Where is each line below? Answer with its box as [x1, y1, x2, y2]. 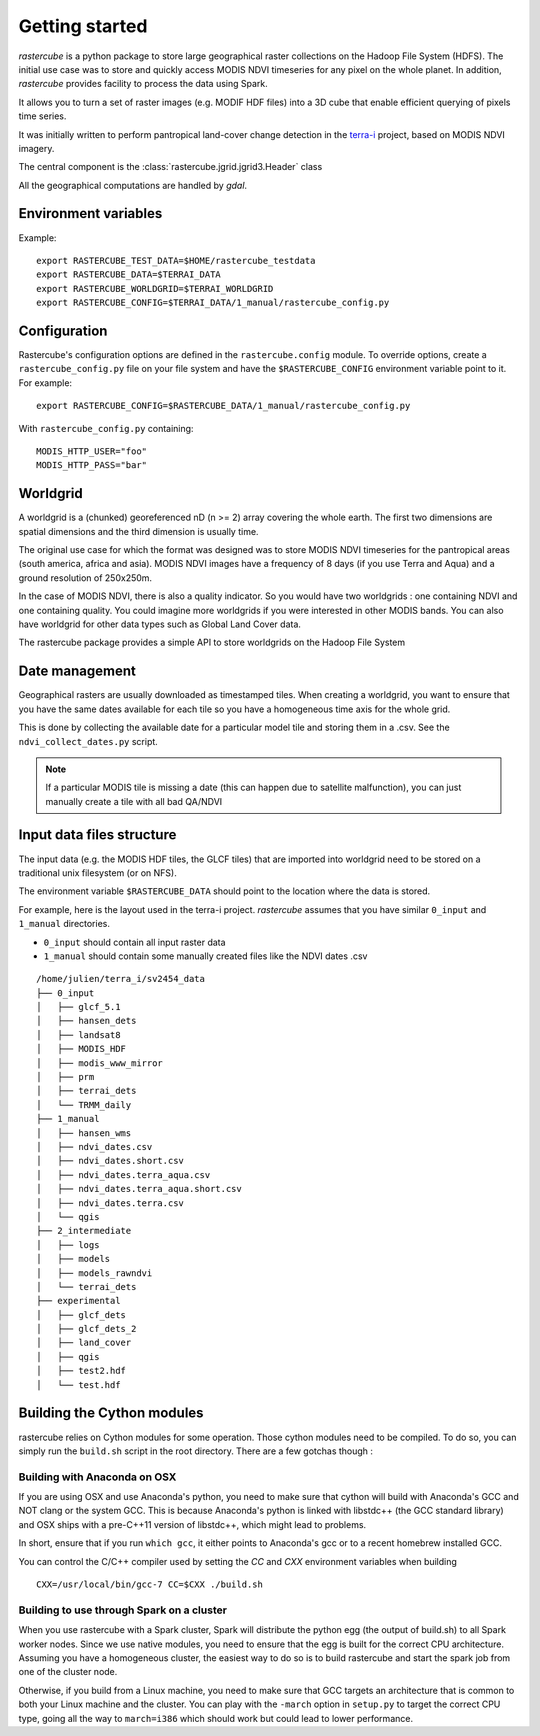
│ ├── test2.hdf [36, 1365, 127, 1377]
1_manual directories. [18, 918, 110, 930]
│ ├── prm [36, 1071, 95, 1083]
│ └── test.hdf [36, 1379, 121, 1390]
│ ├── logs [36, 1239, 100, 1250]
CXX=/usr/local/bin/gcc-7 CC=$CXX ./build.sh [36, 1579, 264, 1590]
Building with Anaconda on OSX [18, 1470, 177, 1484]
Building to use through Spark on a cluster [18, 1603, 227, 1617]
